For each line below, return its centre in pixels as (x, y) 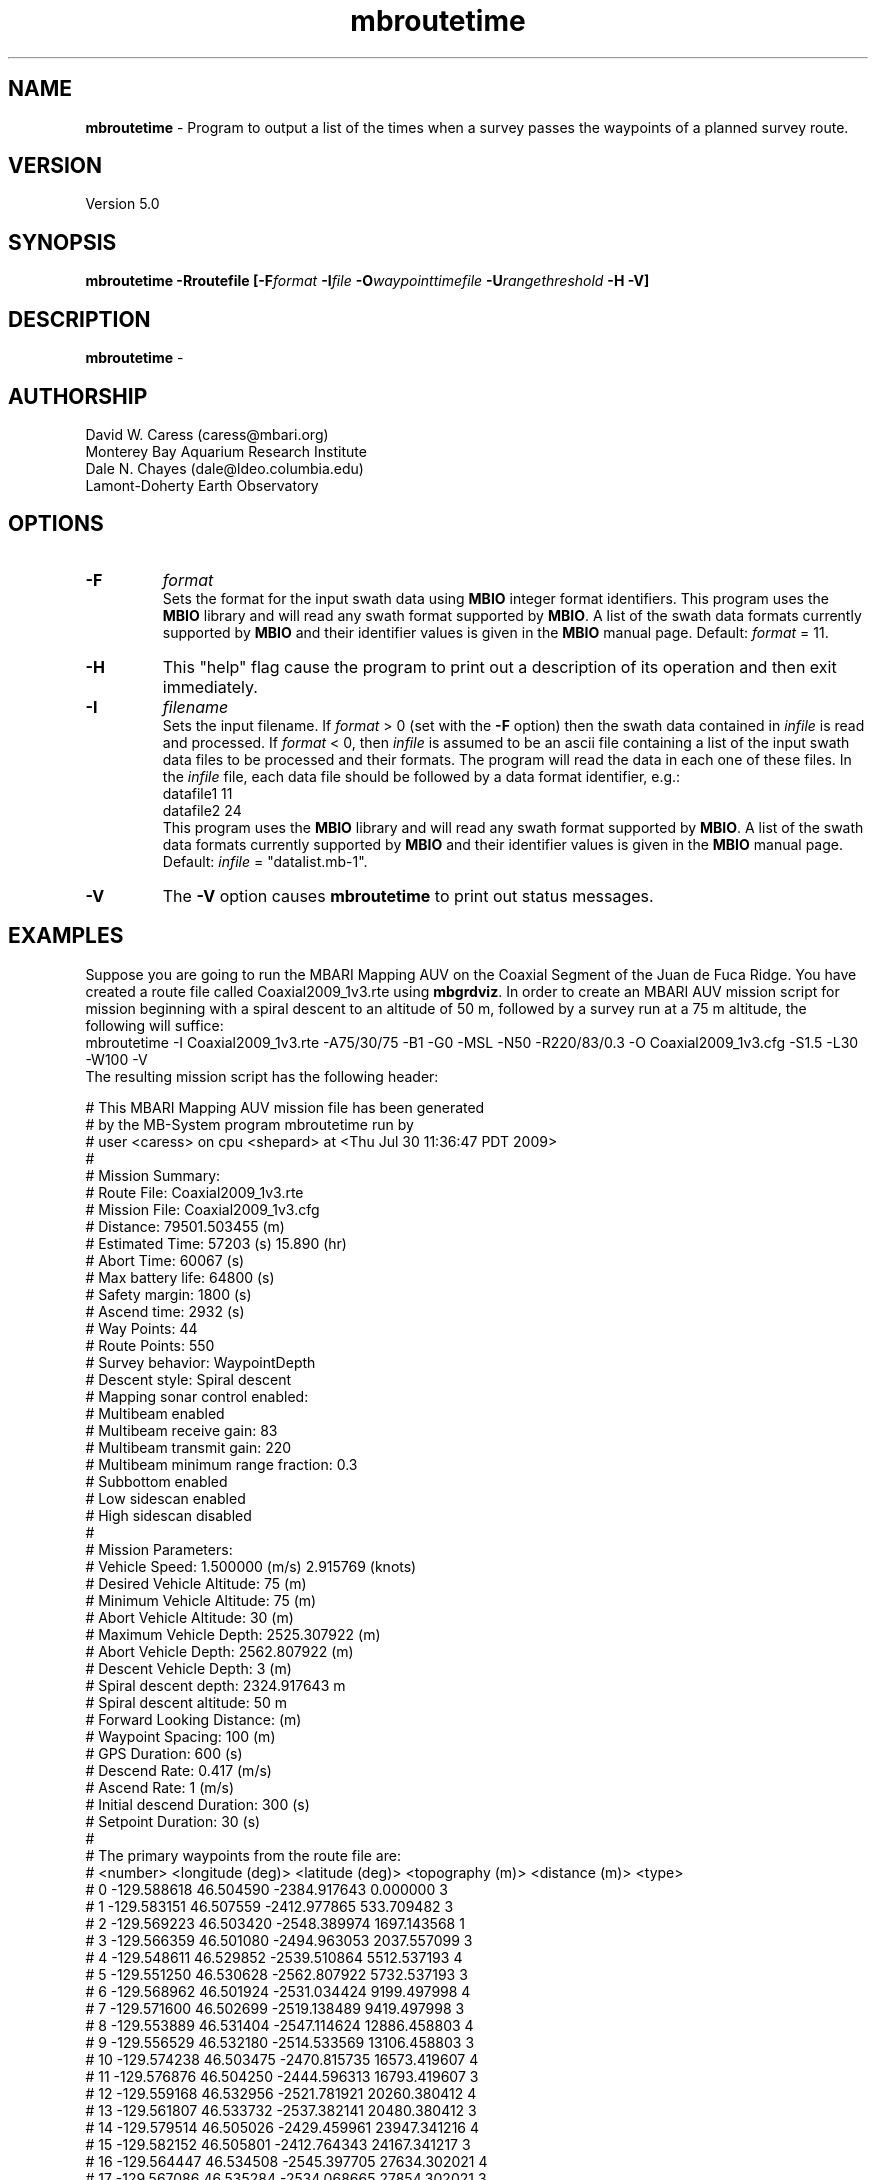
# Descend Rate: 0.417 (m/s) (178, 1770)
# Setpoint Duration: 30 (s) (173, 1821)
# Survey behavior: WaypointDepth (200, 1362)
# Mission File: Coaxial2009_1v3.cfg (202, 1209)
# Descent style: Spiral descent (188, 1379)
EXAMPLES (66, 936)
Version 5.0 (122, 204)
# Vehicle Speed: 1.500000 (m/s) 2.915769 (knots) (251, 1566)
